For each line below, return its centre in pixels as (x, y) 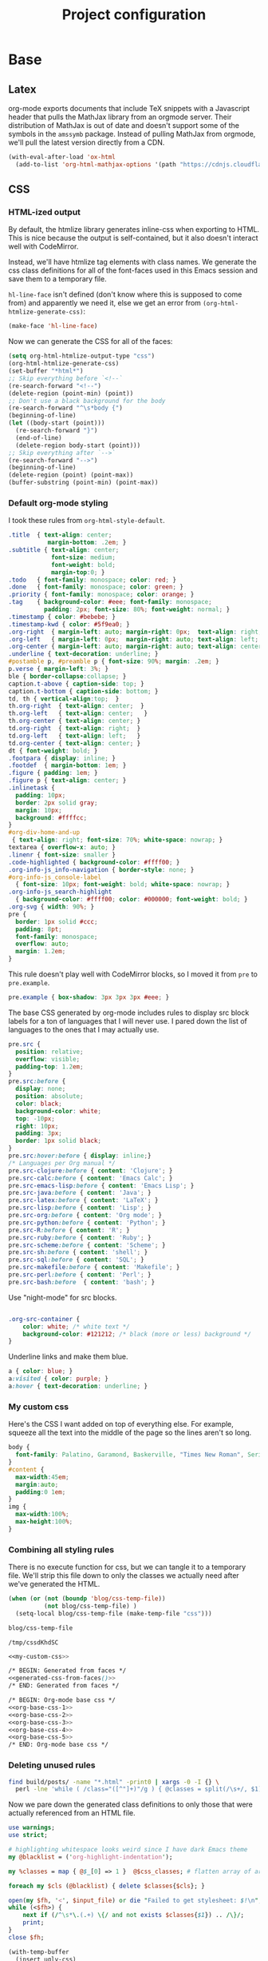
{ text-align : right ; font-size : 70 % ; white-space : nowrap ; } (117, 840)
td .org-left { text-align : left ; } (75, 736)
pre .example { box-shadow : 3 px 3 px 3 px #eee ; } (89, 997)
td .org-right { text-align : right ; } (75, 729)
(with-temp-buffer (39, 1952)
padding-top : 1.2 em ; (49, 1066)
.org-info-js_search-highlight (60, 892)
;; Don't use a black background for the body (87, 401)
